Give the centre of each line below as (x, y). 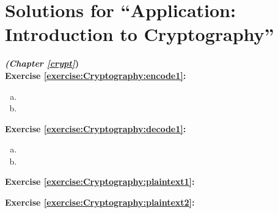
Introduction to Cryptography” (140, 34)
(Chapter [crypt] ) (42, 63)
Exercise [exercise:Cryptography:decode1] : (96, 128)
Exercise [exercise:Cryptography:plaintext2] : (100, 202)
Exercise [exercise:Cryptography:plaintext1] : (100, 181)
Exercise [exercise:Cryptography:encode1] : (96, 75)
